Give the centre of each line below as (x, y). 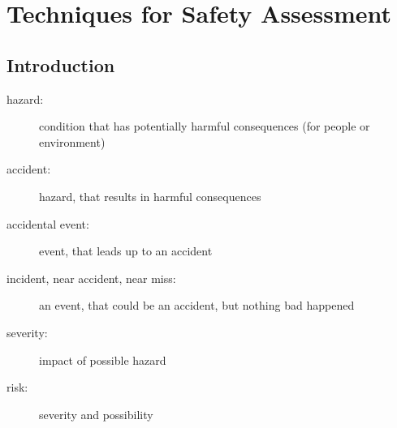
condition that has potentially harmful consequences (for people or (205, 126)
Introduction (61, 64)
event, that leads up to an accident (126, 251)
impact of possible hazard (103, 360)
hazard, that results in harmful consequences (150, 196)
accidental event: (48, 223)
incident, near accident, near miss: (91, 278)
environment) (72, 141)
